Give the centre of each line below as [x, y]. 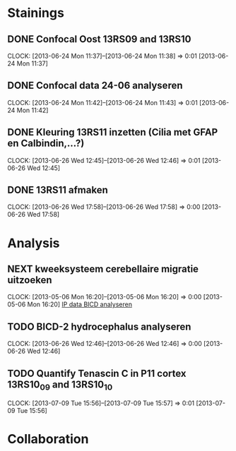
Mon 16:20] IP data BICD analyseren [80, 304]
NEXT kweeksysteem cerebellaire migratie [103, 269]
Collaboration [48, 439]
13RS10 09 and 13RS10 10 [60, 385]
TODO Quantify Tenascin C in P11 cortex [97, 373]
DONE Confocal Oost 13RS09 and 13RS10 [100, 39]
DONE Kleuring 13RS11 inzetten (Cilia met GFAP [113, 132]
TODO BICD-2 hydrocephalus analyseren [99, 326]
